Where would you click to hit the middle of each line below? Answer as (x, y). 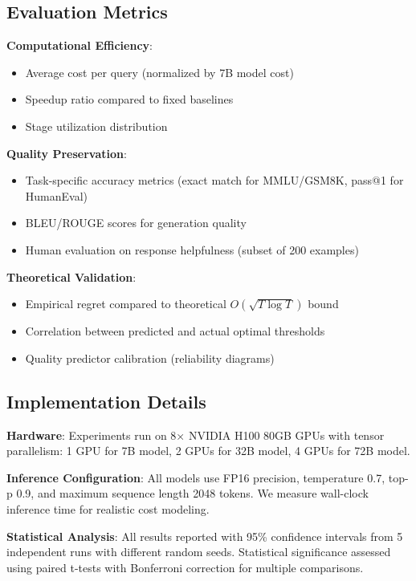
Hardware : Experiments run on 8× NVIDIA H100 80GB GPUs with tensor (196, 435)
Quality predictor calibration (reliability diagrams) (150, 358)
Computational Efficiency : (80, 45)
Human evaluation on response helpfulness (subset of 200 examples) (192, 249)
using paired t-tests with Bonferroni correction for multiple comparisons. (185, 567)
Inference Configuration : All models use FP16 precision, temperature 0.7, (196, 477)
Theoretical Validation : (71, 276)
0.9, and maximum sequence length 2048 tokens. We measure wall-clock (192, 493)
